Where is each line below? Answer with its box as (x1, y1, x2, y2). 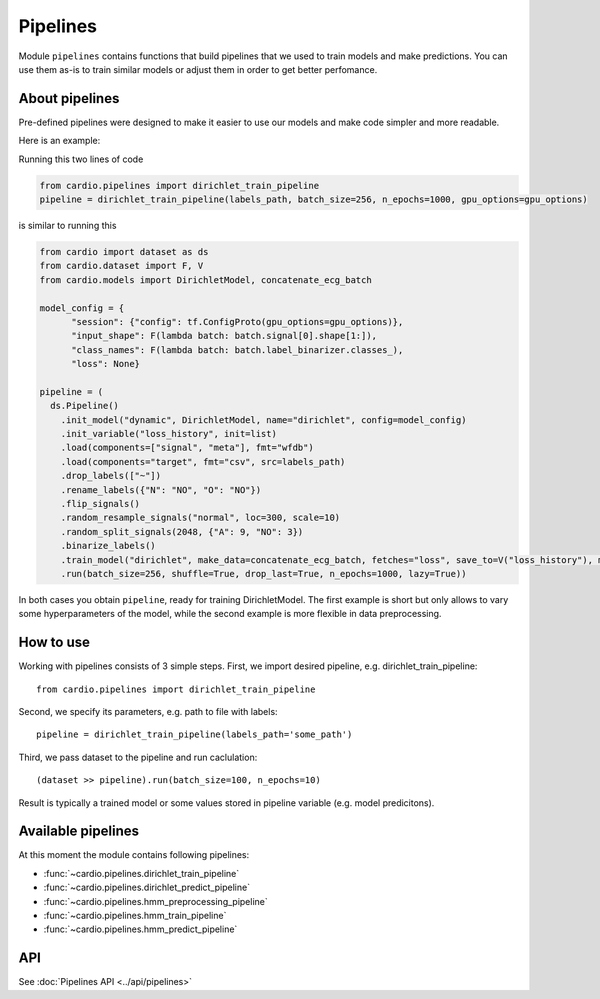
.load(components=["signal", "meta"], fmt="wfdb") (60, 442, 314, 454)
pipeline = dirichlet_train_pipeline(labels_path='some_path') (36, 729, 353, 740)
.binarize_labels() (60, 540, 157, 552)
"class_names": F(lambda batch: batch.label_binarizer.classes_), (71, 344, 404, 355)
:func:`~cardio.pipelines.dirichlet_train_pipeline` (43, 867, 240, 879)
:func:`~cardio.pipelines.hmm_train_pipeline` (43, 910, 227, 922)
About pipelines (18, 90, 120, 107)
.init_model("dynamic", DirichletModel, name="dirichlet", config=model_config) (60, 414, 467, 425)
